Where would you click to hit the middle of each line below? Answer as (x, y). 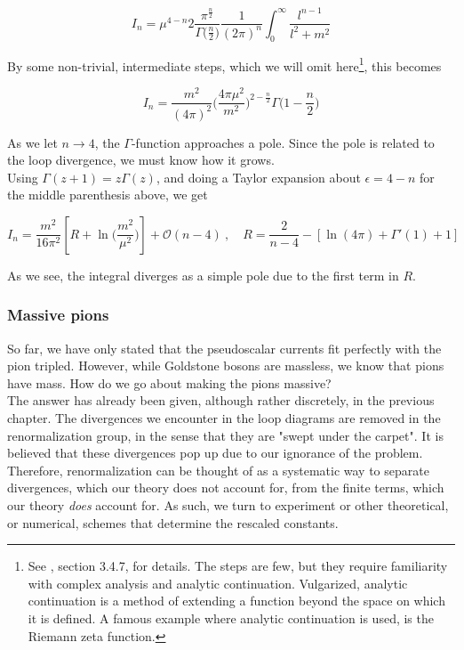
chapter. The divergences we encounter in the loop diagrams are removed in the (224, 418)
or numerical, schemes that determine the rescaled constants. (173, 522)
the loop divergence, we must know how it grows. (141, 160)
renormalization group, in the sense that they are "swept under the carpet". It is (225, 435)
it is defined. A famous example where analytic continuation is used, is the (231, 618)
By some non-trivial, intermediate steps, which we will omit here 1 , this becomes (224, 64)
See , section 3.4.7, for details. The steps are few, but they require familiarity (238, 566)
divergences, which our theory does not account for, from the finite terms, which (226, 487)
